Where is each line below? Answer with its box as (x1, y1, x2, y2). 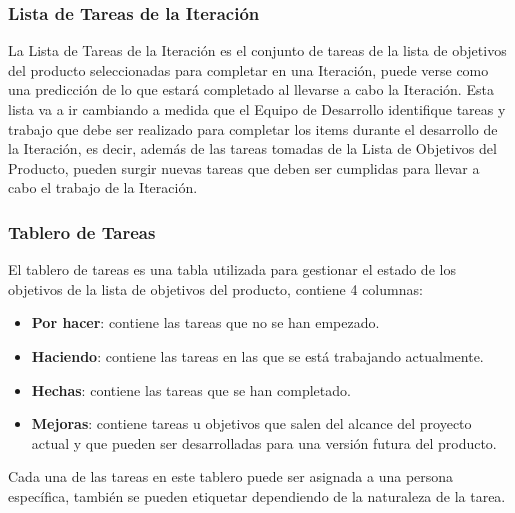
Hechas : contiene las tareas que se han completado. (31, 379, 351, 400)
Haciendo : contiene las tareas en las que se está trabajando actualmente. (31, 345, 484, 366)
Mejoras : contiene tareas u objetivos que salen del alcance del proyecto (31, 413, 472, 434)
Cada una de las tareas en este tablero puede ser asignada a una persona (8, 466, 454, 487)
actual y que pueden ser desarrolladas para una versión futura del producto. (31, 432, 497, 453)
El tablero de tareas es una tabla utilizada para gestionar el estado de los (8, 259, 456, 280)
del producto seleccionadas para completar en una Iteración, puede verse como (8, 59, 489, 80)
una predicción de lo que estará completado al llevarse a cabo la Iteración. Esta (8, 79, 494, 100)
